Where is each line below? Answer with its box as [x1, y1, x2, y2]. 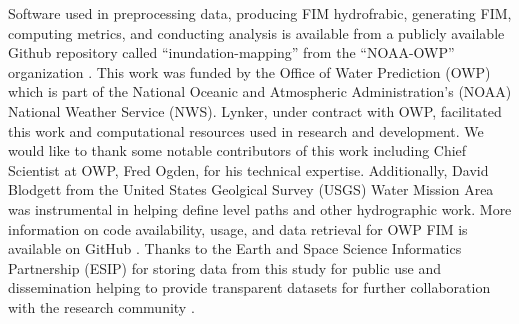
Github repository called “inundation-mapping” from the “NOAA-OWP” [8, 42, 455, 63]
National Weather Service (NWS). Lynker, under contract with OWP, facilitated [8, 100, 502, 121]
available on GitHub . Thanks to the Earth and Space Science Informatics [8, 238, 462, 259]
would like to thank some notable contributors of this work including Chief [8, 140, 467, 161]
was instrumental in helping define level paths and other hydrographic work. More [8, 198, 512, 219]
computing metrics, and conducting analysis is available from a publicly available [8, 22, 505, 43]
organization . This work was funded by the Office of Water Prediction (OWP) [8, 61, 491, 82]
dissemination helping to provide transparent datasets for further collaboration [8, 277, 491, 298]
